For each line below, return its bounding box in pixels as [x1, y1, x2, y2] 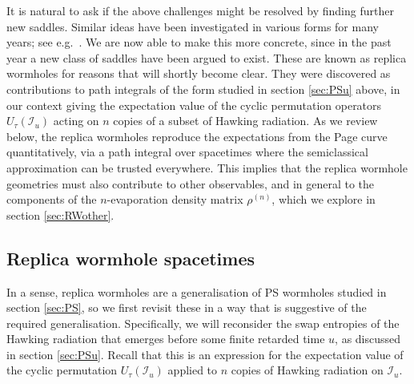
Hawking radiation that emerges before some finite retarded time [6, 330, 325, 347]
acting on [53, 112, 99, 129]
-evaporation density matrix [107, 191, 243, 208]
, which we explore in [271, 191, 376, 208]
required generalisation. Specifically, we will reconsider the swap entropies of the [6, 314, 400, 331]
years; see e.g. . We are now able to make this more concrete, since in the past [6, 34, 392, 51]
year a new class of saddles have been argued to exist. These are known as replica [6, 49, 407, 66]
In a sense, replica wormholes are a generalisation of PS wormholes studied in [6, 283, 387, 300]
